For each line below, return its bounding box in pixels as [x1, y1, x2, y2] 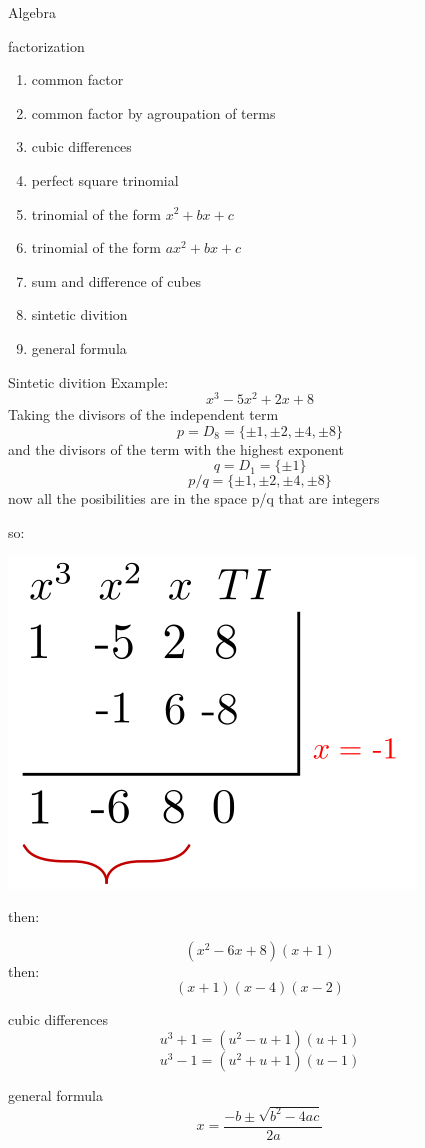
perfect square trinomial [31, 169, 179, 190]
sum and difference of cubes [31, 270, 202, 291]
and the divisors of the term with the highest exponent [8, 438, 344, 459]
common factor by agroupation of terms [31, 102, 276, 123]
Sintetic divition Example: [8, 371, 169, 392]
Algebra [8, 2, 56, 22]
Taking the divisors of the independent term [8, 404, 279, 425]
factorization [8, 35, 85, 56]
